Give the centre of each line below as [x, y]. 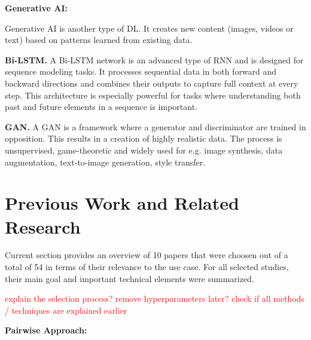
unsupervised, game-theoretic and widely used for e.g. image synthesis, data [144, 150]
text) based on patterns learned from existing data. [99, 40]
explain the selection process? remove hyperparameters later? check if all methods [155, 298]
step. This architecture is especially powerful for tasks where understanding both [153, 95]
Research [43, 226]
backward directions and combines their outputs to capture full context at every [152, 83]
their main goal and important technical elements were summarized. [129, 278]
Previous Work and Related [122, 203]
